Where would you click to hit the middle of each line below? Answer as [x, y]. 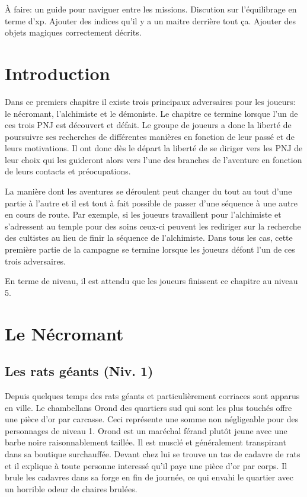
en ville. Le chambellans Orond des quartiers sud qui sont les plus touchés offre [148, 407]
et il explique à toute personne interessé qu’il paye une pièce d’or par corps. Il [146, 465]
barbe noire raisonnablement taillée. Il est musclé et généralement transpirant [145, 442]
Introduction [57, 73]
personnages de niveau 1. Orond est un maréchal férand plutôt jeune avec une [146, 430]
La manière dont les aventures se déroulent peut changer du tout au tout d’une [148, 191]
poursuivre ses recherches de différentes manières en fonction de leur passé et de [150, 136]
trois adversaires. [36, 261]
